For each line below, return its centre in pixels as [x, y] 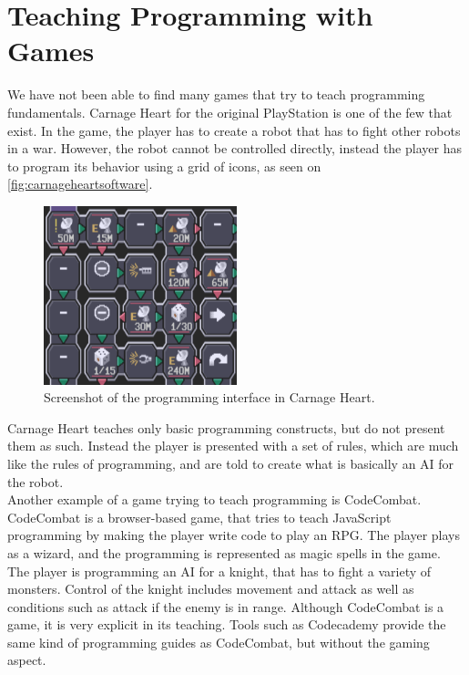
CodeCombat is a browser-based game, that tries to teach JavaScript [199, 517]
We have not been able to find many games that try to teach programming [216, 94]
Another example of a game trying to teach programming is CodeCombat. [214, 499]
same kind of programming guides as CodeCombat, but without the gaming [219, 642]
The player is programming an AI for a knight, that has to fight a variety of [219, 571]
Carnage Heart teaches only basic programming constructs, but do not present [226, 427]
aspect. [27, 660]
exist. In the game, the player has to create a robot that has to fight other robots [234, 130]
